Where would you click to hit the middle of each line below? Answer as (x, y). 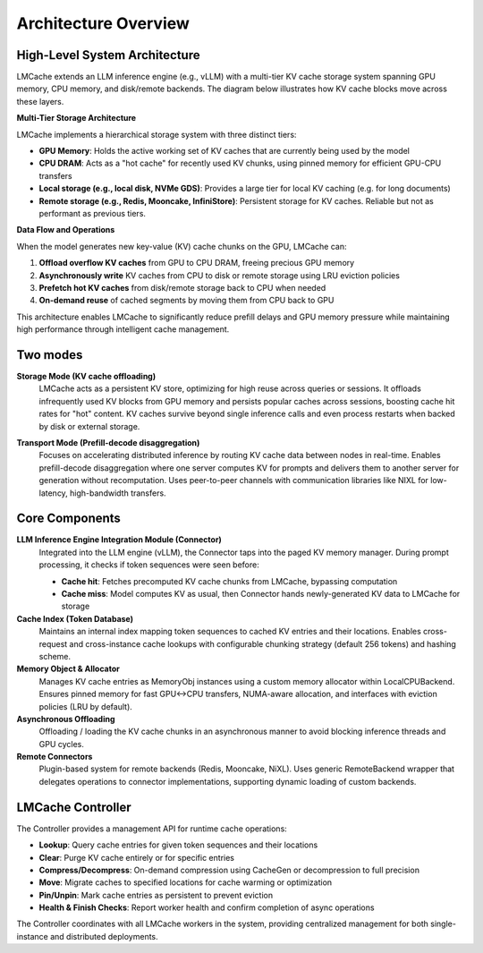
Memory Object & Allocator (68, 669)
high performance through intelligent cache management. (123, 329)
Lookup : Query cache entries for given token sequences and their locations (178, 845)
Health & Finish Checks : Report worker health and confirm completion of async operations (207, 907)
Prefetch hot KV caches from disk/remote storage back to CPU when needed (182, 287)
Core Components (68, 519)
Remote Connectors (55, 757)
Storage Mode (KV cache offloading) (86, 376)
